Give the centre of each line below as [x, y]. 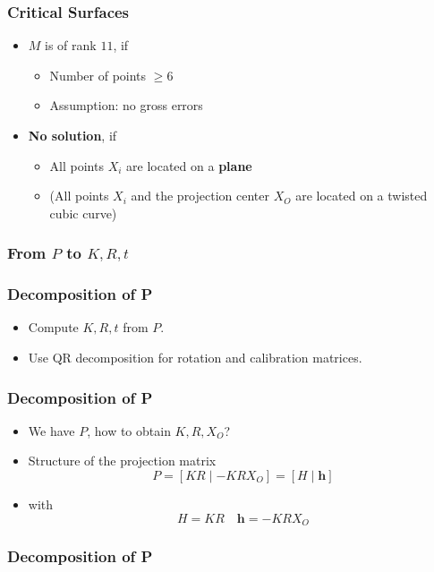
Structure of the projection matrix [122, 461]
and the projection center [200, 196]
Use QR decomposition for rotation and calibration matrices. [195, 358]
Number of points [98, 75]
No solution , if [72, 135]
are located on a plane [189, 165]
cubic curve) [83, 213]
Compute [53, 327]
